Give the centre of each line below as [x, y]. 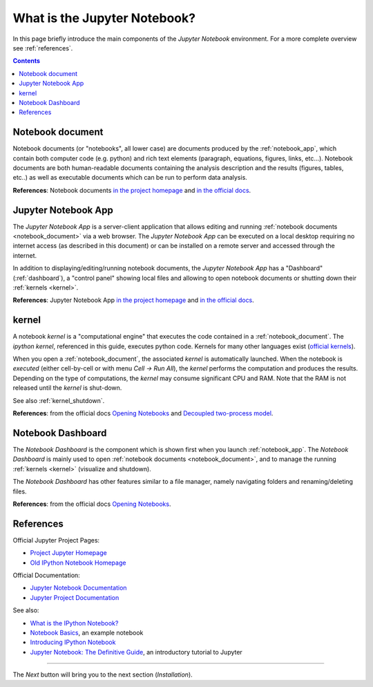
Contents [27, 61]
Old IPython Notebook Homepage [78, 563]
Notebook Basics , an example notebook [87, 632]
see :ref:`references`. [43, 48]
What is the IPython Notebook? [74, 623]
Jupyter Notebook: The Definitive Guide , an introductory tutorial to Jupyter [136, 652]
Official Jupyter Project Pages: [56, 540]
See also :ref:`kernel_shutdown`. [59, 400]
